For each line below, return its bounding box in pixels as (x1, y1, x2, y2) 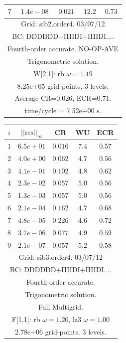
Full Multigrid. (38, 301, 83, 312)
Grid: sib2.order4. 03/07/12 (21, 18, 105, 29)
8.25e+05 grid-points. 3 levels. (17, 80, 109, 91)
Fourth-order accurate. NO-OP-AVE (7, 43, 119, 54)
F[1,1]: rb (11, 314, 40, 324)
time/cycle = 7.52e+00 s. (24, 105, 102, 116)
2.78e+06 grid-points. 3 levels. (15, 326, 107, 337)
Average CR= (14, 93, 57, 103)
